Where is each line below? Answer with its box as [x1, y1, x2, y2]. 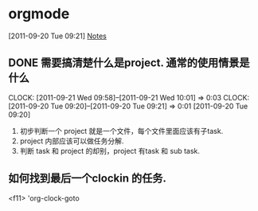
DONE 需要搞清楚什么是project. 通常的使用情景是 [8, 57, 250, 70]
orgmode [8, 5, 70, 23]
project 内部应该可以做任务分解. [19, 136, 124, 146]
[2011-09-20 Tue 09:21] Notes [8, 31, 107, 41]
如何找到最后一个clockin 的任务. [8, 172, 167, 186]
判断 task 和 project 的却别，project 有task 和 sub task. [19, 146, 201, 155]
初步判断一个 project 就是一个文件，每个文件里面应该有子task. [19, 126, 224, 135]
